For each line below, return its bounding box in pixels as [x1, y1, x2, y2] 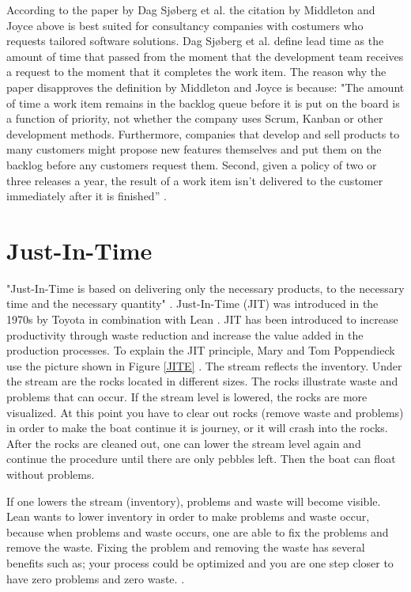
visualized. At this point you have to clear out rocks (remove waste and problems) [6, 404, 404, 420]
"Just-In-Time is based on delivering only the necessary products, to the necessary [6, 279, 405, 296]
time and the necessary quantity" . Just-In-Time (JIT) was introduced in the [6, 295, 379, 312]
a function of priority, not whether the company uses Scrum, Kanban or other [6, 110, 383, 127]
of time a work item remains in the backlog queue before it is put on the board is [6, 94, 400, 111]
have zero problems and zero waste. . [6, 570, 185, 586]
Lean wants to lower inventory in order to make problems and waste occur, [6, 508, 370, 525]
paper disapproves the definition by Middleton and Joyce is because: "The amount [6, 78, 405, 95]
